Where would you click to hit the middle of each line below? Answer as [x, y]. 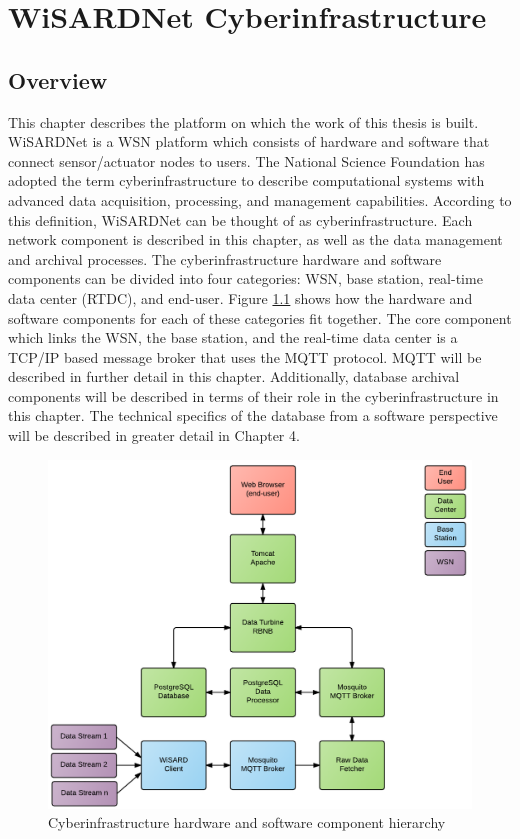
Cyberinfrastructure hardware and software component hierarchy [247, 822]
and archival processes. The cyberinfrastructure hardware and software [225, 258]
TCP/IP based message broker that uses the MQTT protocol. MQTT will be [245, 356]
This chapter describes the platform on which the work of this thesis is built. [243, 121]
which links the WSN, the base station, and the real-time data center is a [233, 337]
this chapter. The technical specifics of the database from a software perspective [253, 415]
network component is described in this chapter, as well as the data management [255, 239]
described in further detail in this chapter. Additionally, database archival [234, 376]
